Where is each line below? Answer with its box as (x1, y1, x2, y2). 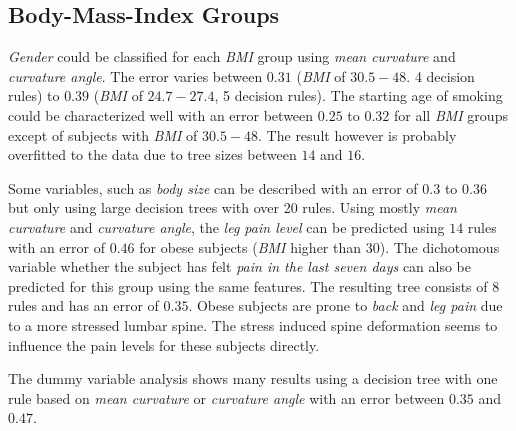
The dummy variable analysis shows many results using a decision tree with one (8, 368, 498, 389)
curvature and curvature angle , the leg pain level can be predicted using (8, 216, 445, 237)
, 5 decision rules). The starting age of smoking (214, 85, 503, 106)
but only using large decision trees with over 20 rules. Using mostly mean (8, 197, 457, 218)
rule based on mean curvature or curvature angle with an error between (8, 387, 445, 408)
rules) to (8, 85, 60, 106)
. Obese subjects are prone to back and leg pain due (188, 295, 503, 316)
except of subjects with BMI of (8, 124, 198, 145)
